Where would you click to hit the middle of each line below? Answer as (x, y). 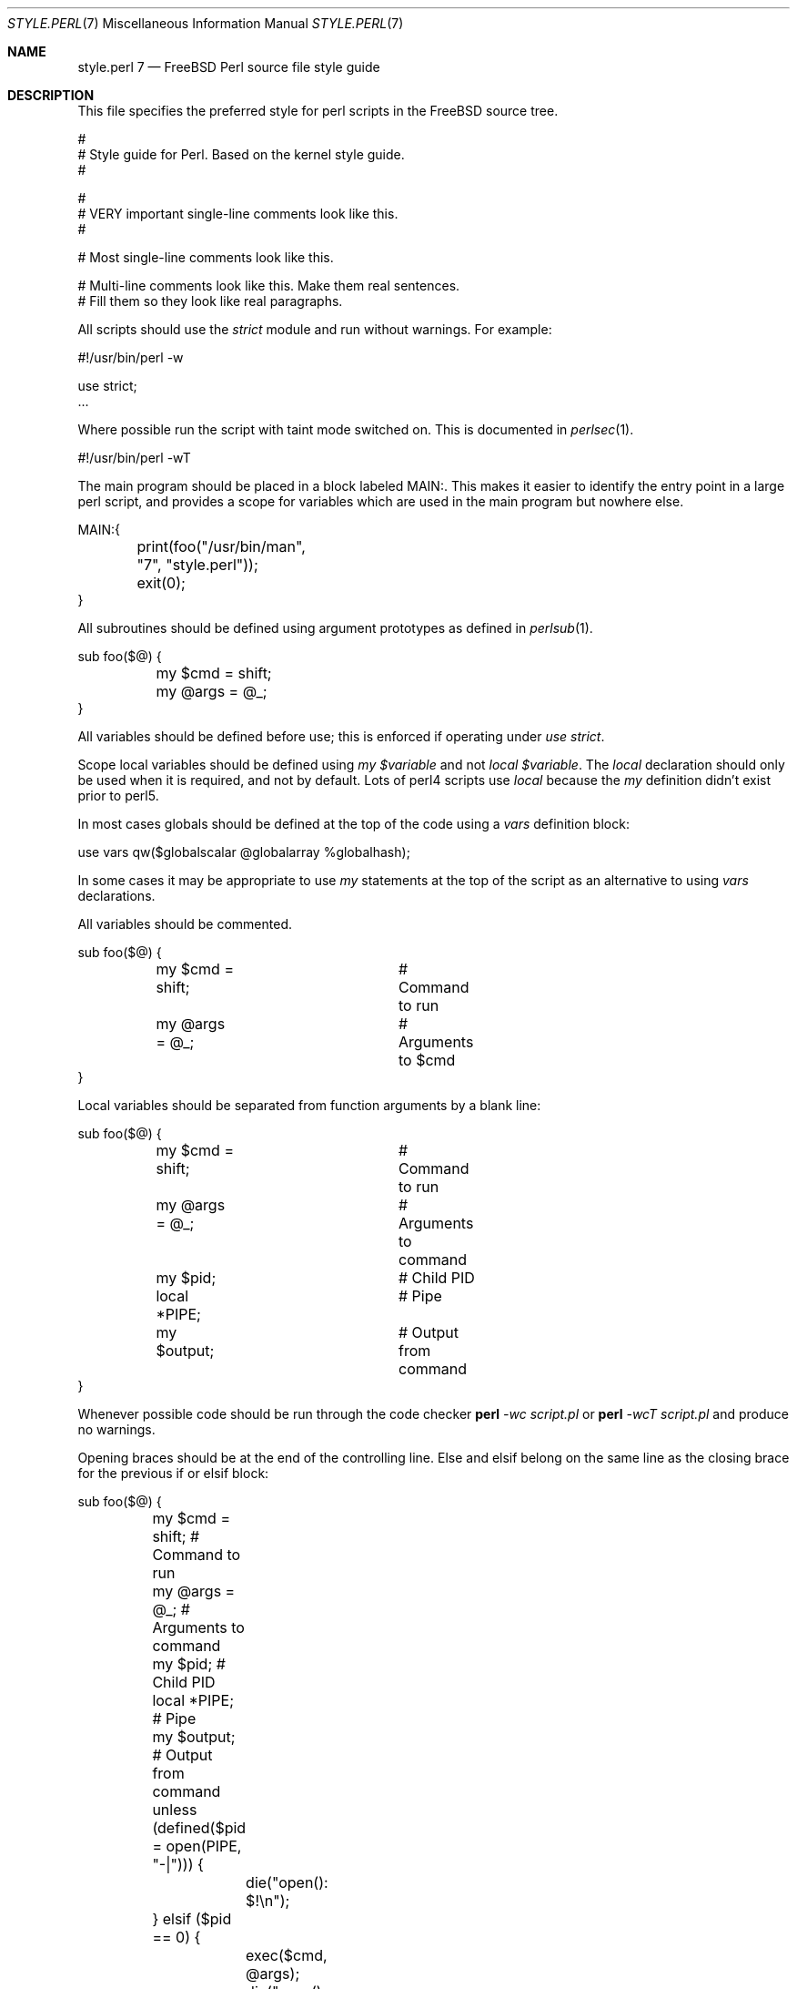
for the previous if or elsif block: (173, 1473)
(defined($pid (199, 1828)
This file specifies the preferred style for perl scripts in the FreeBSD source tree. (318, 111)
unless (175, 1810)
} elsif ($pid (192, 1919)
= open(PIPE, (197, 1846)
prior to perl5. (118, 796)
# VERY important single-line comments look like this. (238, 214)
